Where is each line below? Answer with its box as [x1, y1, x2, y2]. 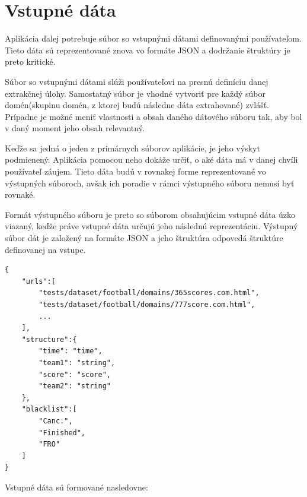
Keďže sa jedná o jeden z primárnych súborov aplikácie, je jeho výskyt [5, 141, 260, 154]
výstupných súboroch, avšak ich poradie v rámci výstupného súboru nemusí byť [5, 176, 295, 189]
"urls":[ [21, 277, 56, 286]
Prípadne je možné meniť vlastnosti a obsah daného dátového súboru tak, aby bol [5, 110, 302, 122]
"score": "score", [39, 370, 111, 379]
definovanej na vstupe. [5, 243, 86, 255]
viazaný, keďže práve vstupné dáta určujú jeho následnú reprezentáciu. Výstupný [5, 220, 298, 232]
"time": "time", [39, 347, 103, 356]
